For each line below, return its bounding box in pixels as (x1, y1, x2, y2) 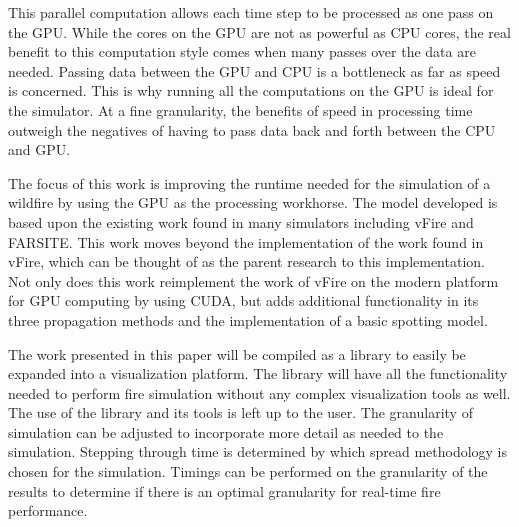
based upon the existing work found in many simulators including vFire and (8, 211, 474, 232)
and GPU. (8, 139, 71, 160)
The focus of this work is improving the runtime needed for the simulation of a (8, 172, 491, 193)
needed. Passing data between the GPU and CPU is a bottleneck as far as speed (8, 60, 501, 81)
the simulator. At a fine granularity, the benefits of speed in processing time (8, 99, 473, 120)
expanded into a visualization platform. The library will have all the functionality (8, 363, 508, 384)
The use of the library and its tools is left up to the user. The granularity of (8, 402, 473, 423)
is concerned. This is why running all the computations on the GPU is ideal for (8, 80, 494, 101)
